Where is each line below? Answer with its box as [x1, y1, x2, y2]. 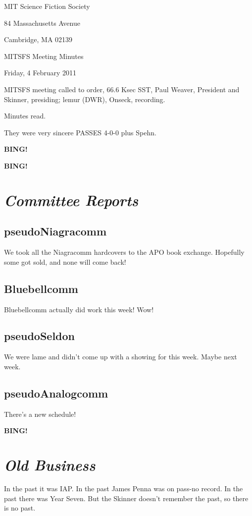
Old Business [4, 455, 96, 475]
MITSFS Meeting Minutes [4, 51, 84, 61]
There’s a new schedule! [4, 408, 76, 419]
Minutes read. [4, 111, 46, 121]
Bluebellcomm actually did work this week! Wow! [4, 304, 154, 314]
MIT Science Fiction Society [4, 1, 90, 11]
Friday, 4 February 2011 [4, 67, 76, 78]
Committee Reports [4, 189, 139, 210]
